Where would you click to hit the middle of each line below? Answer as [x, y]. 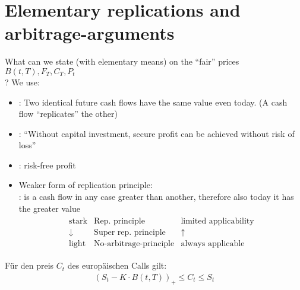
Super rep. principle [130, 233]
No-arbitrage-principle [134, 244]
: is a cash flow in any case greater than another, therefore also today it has [156, 197]
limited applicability [217, 222]
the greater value [49, 208]
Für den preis [29, 265]
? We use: [22, 82]
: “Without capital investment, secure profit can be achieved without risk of [157, 133]
